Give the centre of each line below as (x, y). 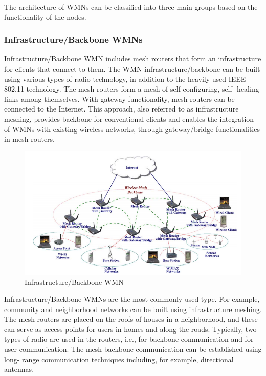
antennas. (19, 369)
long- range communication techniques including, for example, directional (119, 359)
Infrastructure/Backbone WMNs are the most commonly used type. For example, (132, 299)
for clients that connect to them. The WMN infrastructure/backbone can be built (132, 69)
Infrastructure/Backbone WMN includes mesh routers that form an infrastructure (133, 59)
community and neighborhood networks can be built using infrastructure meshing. (133, 309)
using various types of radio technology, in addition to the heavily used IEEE (125, 79)
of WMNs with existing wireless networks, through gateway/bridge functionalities (132, 129)
